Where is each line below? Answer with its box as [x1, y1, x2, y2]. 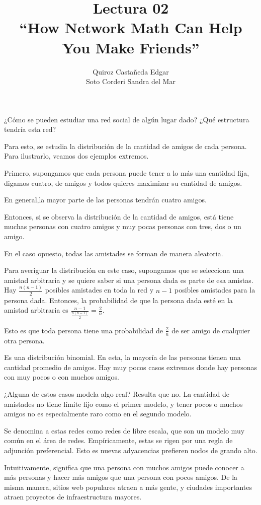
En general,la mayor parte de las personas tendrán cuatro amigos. [4, 194, 207, 205]
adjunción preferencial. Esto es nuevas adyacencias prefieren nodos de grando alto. [4, 445, 257, 456]
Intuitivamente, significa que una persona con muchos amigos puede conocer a [4, 462, 244, 472]
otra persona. [4, 335, 45, 345]
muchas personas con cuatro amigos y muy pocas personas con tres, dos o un [4, 221, 241, 232]
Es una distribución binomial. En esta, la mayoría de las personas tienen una [4, 352, 241, 363]
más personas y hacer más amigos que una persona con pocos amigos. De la [4, 472, 238, 482]
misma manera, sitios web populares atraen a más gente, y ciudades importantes [4, 481, 252, 492]
